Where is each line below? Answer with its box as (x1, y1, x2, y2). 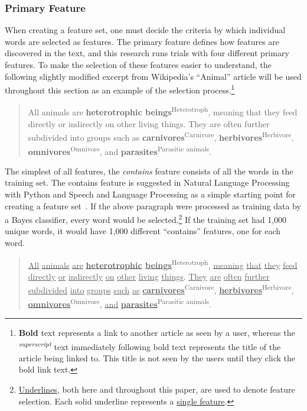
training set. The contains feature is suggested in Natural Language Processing (5, 176, 290, 189)
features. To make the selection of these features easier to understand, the (5, 59, 272, 70)
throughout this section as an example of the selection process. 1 (5, 82, 235, 96)
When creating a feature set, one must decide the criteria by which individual (5, 24, 286, 36)
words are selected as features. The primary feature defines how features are (5, 35, 280, 47)
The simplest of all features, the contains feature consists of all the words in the (5, 164, 293, 177)
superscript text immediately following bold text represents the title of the (18, 338, 281, 352)
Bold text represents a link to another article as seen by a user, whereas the (18, 326, 295, 338)
